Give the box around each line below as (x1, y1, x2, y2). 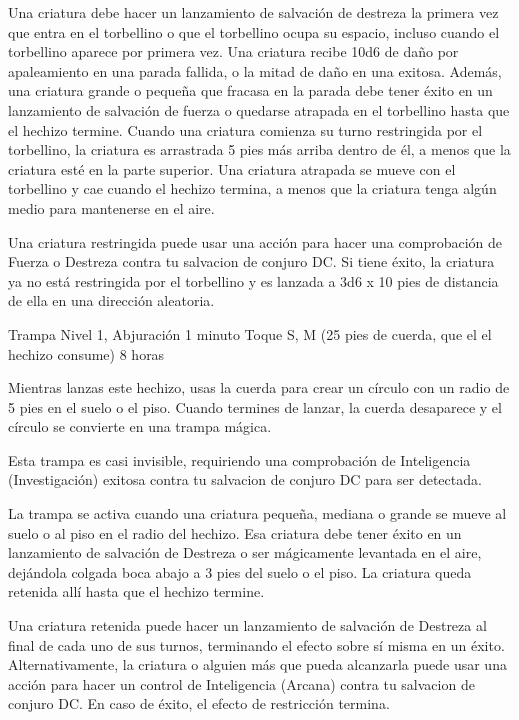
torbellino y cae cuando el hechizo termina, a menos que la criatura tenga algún (8, 178, 497, 199)
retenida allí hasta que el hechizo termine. (8, 581, 265, 602)
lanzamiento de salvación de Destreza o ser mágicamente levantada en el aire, (8, 542, 482, 563)
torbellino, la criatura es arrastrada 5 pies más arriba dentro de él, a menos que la (8, 139, 511, 160)
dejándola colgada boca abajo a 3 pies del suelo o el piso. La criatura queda (8, 561, 472, 582)
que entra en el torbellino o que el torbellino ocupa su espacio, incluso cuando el (8, 21, 500, 42)
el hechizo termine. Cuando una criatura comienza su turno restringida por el (8, 119, 483, 140)
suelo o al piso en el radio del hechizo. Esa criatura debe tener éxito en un (8, 522, 462, 543)
